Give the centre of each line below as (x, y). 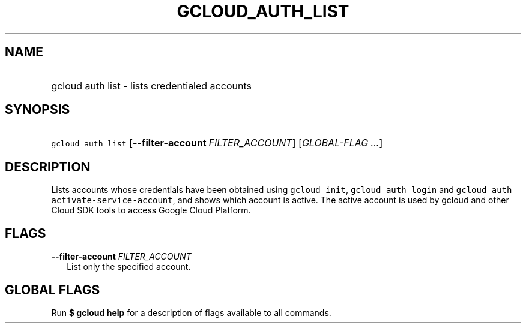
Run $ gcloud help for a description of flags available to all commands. (191, 312)
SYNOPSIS (38, 110)
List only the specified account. (129, 267)
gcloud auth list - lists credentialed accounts (151, 85)
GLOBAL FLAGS (53, 290)
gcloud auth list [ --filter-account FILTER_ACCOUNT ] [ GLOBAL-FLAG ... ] (217, 143)
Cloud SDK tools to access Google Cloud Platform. (151, 210)
